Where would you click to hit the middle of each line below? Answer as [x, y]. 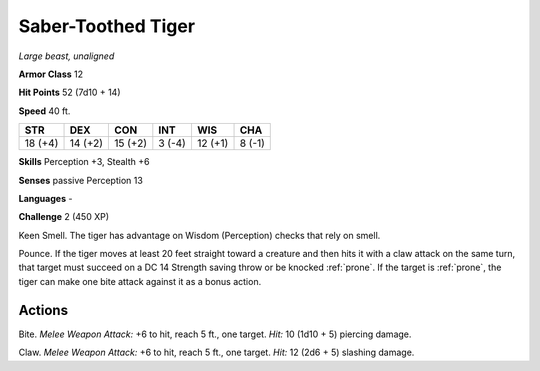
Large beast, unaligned [66, 56]
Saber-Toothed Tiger [106, 26]
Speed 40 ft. [44, 111]
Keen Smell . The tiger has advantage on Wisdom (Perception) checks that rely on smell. [199, 235]
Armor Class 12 [51, 74]
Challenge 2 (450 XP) [64, 217]
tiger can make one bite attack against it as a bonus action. [140, 281]
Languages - [45, 198]
